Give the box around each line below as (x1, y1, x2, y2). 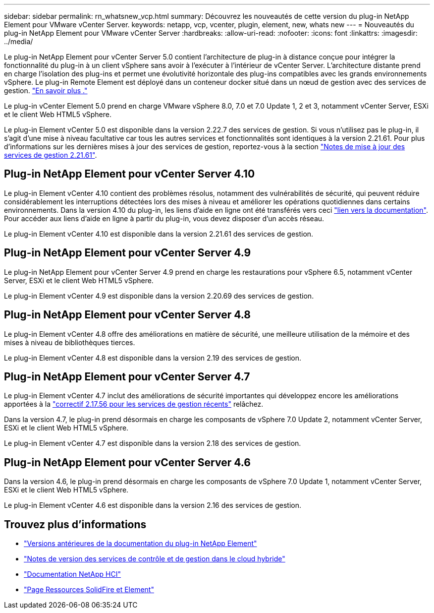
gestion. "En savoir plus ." (4, 86, 88, 95)
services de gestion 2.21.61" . (4, 151, 97, 159)
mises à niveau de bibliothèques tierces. (4, 338, 135, 347)
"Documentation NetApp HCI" (24, 570, 121, 579)
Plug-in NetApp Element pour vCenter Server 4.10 (4, 168, 255, 181)
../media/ (4, 37, 33, 46)
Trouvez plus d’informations (4, 518, 147, 531)
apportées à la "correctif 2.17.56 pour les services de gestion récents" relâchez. (4, 400, 264, 409)
